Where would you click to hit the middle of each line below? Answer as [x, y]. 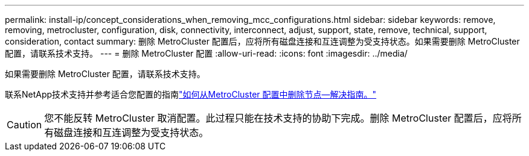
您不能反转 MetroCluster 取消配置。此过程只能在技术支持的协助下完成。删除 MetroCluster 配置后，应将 [278, 118]
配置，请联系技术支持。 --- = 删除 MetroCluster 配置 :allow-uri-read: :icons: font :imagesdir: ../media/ [206, 53]
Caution [24, 125]
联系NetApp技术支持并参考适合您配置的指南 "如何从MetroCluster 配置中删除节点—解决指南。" [191, 94]
